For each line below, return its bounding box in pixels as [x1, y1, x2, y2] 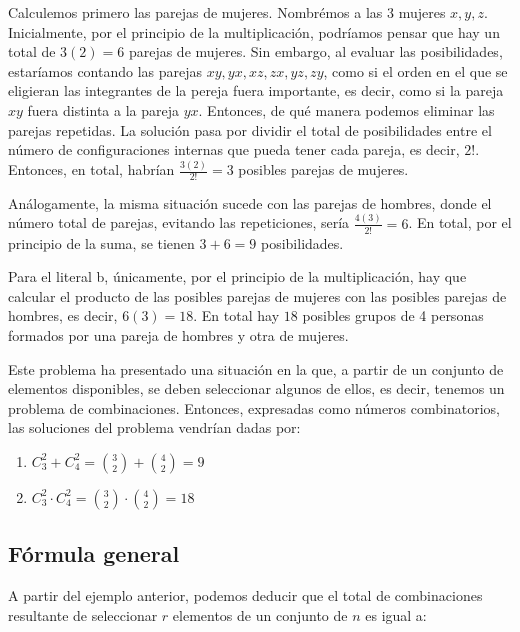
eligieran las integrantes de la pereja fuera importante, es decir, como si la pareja [8, 80, 504, 101]
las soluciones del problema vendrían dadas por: [8, 417, 301, 438]
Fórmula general [8, 538, 180, 569]
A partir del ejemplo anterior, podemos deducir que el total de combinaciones [8, 585, 483, 606]
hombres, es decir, [8, 305, 118, 326]
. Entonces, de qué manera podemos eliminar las [198, 99, 495, 120]
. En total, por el [408, 212, 512, 233]
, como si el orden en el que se [323, 60, 508, 81]
